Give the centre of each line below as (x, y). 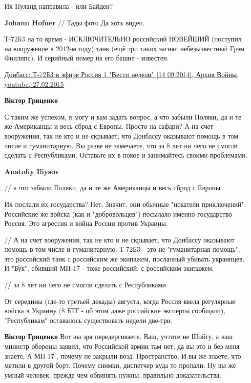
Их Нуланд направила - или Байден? (59, 6)
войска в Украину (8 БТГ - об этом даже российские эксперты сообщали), (115, 311)
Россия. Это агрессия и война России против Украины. (86, 223)
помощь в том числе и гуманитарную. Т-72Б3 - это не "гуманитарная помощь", (122, 249)
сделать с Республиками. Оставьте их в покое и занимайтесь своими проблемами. (126, 155)
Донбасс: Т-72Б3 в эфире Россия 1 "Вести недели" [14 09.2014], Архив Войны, (122, 74)
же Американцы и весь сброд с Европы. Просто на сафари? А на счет (109, 126)
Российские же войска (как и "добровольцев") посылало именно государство (118, 213)
